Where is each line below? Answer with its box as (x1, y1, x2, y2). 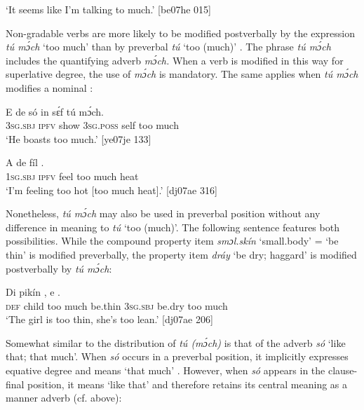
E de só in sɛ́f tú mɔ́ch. (6, 104, 104, 118)
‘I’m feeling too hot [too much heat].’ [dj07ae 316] (6, 182, 217, 197)
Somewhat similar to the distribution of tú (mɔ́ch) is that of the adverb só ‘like (6, 335, 346, 350)
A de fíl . (6, 155, 44, 170)
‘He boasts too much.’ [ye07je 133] (6, 131, 151, 146)
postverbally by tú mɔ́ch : (6, 261, 112, 275)
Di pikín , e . (6, 285, 60, 299)
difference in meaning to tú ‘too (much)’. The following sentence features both (6, 219, 339, 234)
